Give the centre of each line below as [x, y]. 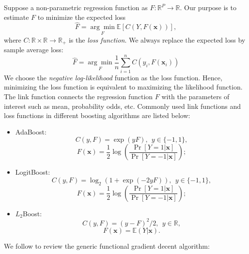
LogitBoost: [33, 172]
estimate [16, 17]
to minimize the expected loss [82, 17]
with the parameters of [195, 96]
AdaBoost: [31, 131]
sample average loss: [34, 50]
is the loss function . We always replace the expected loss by [157, 39]
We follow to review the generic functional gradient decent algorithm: [107, 246]
